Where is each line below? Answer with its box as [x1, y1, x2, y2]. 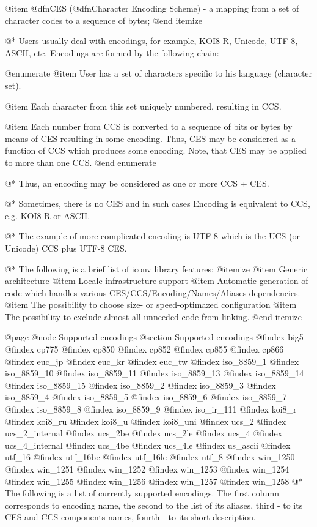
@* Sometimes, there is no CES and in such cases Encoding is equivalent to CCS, [5, 197, 310, 210]
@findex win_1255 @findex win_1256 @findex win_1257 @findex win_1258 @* [5, 474, 303, 487]
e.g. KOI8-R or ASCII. [5, 209, 90, 222]
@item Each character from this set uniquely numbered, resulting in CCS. [5, 99, 282, 112]
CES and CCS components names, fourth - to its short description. [5, 510, 256, 523]
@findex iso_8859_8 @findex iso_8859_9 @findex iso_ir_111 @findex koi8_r [5, 403, 297, 416]
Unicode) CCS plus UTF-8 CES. [5, 241, 127, 254]
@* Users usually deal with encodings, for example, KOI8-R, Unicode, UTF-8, [5, 34, 298, 47]
